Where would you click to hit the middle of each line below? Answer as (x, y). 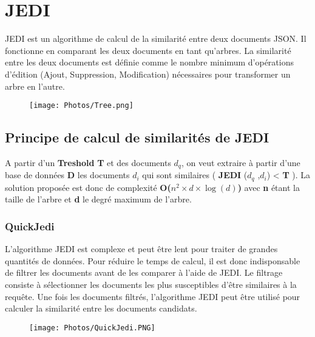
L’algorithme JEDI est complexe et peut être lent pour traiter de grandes (141, 249)
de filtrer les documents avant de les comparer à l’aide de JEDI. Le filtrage (144, 272)
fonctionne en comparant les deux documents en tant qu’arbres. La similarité (148, 50)
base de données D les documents (67, 175)
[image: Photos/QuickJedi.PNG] (92, 328)
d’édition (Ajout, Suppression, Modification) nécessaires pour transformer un (148, 74)
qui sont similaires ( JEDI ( (195, 175)
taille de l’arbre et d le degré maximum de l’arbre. (98, 199)
